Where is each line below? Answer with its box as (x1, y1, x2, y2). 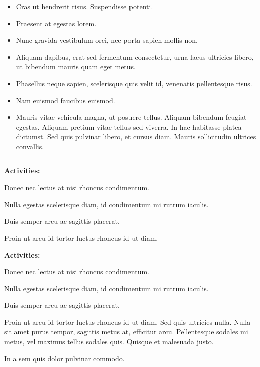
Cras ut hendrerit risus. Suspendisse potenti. (16, 1, 153, 11)
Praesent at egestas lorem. (16, 18, 97, 28)
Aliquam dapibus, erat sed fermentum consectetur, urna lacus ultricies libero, (16, 51, 254, 62)
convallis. (16, 141, 44, 151)
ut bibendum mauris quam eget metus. (16, 61, 136, 72)
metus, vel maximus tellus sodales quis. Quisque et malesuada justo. (4, 336, 214, 347)
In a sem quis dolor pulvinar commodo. (4, 353, 125, 363)
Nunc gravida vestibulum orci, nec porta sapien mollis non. (16, 35, 198, 45)
